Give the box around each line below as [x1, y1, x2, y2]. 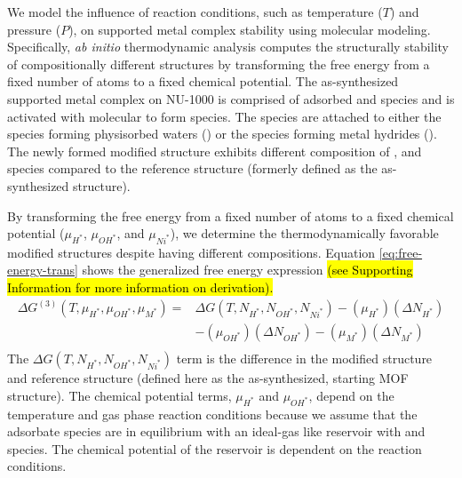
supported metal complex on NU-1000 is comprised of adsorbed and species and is [7, 89, 455, 108]
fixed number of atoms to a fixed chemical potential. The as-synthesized [7, 72, 399, 91]
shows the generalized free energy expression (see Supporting [82, 260, 413, 279]
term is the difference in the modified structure [176, 349, 433, 368]
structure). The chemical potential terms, [7, 386, 232, 404]
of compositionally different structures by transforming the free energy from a [7, 54, 430, 73]
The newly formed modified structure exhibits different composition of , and [7, 141, 422, 160]
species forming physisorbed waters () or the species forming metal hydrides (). [7, 124, 437, 143]
